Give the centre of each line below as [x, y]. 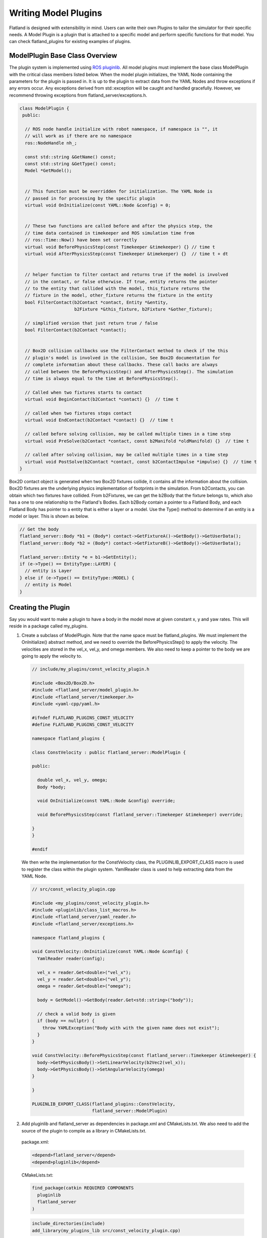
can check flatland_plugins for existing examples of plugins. [70, 42]
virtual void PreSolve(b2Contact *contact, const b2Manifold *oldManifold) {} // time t [137, 441]
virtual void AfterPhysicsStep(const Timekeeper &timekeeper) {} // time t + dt [127, 254]
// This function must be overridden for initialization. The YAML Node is [119, 191]
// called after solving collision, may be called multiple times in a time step [127, 455]
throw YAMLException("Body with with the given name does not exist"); [131, 1028]
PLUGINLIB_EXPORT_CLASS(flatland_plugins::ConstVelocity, [104, 1104]
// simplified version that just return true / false [91, 323]
